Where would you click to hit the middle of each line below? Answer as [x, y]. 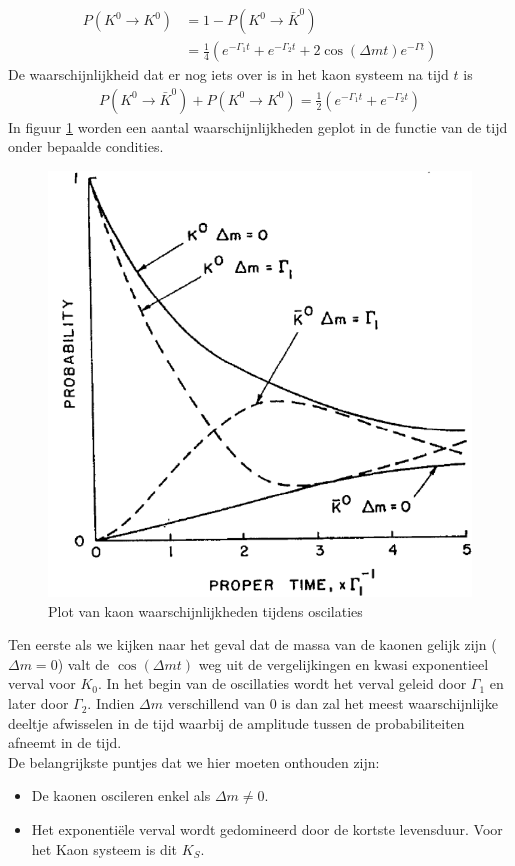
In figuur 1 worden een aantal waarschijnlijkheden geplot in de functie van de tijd [258, 126]
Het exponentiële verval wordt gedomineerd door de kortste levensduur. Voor [267, 829]
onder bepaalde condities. [86, 146]
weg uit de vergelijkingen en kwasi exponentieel [343, 663]
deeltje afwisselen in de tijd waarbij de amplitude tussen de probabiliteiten [236, 722]
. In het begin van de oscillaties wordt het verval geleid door [282, 683]
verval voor [42, 683]
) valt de [83, 663]
